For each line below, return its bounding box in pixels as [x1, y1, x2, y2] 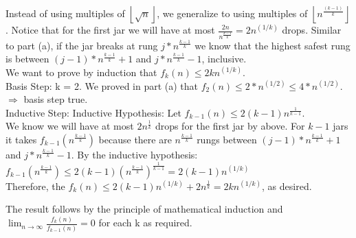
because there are [98, 132, 172, 146]
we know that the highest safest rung [194, 38, 351, 52]
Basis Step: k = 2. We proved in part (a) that [5, 78, 199, 93]
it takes [5, 132, 37, 146]
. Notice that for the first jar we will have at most [5, 23, 215, 36]
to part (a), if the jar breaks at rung [5, 38, 158, 52]
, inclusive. [201, 51, 247, 66]
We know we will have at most [5, 119, 134, 133]
